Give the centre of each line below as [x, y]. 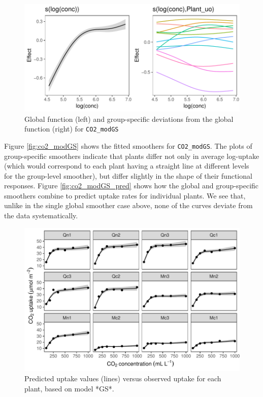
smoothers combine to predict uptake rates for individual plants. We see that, [125, 195]
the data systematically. [41, 216]
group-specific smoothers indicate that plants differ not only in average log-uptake [132, 156]
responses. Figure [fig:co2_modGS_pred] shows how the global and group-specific [131, 186]
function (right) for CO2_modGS [72, 129]
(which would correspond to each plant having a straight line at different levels [127, 166]
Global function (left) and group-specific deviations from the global [129, 119]
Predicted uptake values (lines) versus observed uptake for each [123, 378]
